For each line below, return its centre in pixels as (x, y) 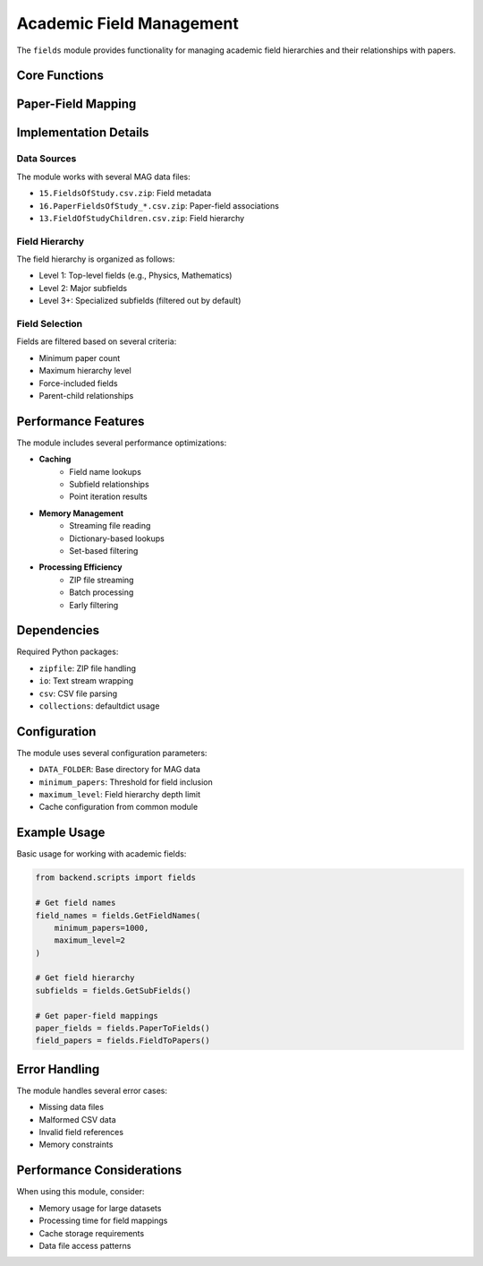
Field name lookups (106, 471)
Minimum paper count (80, 357)
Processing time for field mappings (103, 1221)
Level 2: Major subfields (83, 288)
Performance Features (80, 421)
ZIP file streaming (102, 580)
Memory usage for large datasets (100, 1208)
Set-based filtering (104, 550)
